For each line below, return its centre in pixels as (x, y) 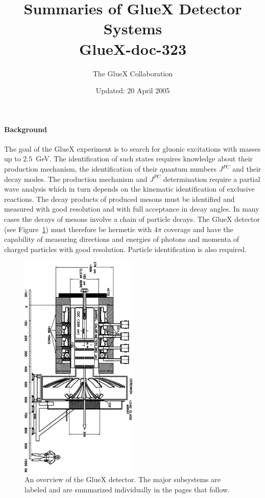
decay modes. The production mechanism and (76, 179)
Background (26, 129)
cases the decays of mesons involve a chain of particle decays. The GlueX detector (132, 219)
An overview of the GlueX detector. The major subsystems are (123, 479)
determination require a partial (212, 179)
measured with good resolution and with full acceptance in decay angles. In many (132, 209)
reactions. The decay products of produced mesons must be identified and (119, 199)
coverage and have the (199, 229)
